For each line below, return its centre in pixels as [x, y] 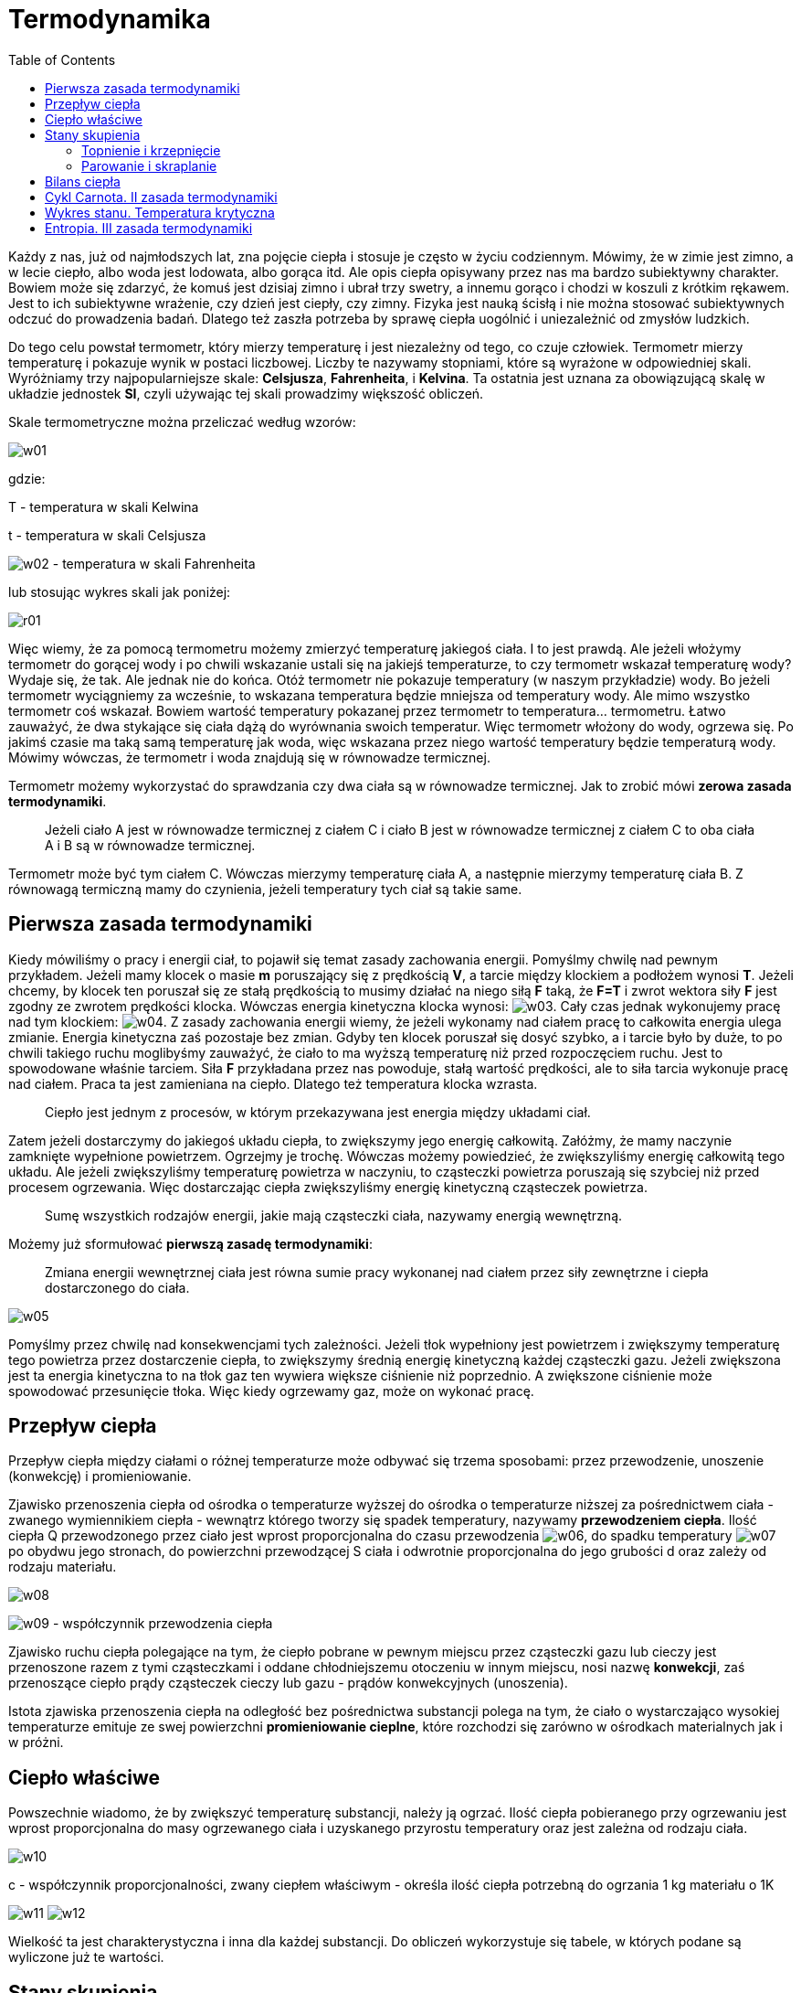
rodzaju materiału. [63, 1567]
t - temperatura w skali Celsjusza [107, 535]
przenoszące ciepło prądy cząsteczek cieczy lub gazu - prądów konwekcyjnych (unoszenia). [288, 1683]
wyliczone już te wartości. [86, 1957]
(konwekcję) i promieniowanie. [100, 1476]
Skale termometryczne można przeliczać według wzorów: [182, 421]
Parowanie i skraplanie [149, 165]
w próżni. [36, 1743]
